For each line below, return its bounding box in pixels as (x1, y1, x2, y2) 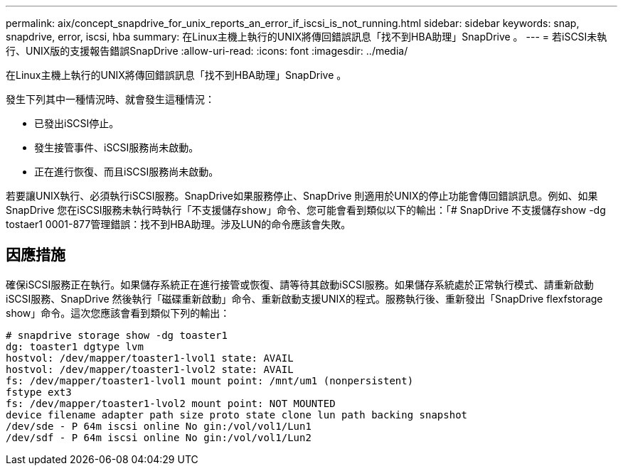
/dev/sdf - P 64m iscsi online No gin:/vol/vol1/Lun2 (6, 431, 311, 443)
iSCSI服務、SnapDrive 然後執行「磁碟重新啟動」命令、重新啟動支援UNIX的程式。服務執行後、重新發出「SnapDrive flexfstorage (6, 292, 603, 305)
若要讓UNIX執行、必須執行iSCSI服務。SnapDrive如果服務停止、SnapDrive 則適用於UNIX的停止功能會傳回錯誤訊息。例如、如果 (6, 190, 598, 202)
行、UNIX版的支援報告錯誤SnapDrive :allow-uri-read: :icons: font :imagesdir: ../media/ (6, 45, 408, 57)
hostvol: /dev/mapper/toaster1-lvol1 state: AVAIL (6, 352, 294, 364)
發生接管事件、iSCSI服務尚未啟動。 (34, 141, 199, 153)
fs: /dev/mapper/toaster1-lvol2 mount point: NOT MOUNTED (6, 397, 336, 409)
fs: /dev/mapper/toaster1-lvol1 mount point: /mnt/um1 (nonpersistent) (6, 374, 414, 386)
